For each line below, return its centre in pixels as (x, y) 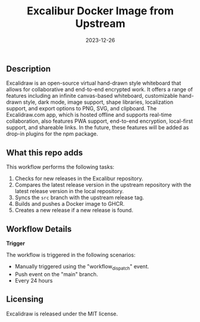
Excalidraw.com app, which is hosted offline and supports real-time (89, 115)
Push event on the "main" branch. (56, 274)
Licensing (25, 299)
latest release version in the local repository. (69, 191)
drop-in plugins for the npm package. (52, 134)
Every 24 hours (34, 280)
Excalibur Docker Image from (100, 11)
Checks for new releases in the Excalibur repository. (79, 179)
